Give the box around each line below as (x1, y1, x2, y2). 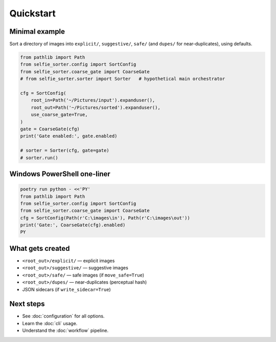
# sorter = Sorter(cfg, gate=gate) (20, 147, 109, 154)
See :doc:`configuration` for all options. (22, 313, 105, 319)
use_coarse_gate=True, (31, 112, 88, 118)
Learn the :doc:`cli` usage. (22, 320, 78, 326)
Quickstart (9, 8, 56, 19)
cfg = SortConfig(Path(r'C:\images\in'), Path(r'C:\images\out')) (20, 215, 190, 221)
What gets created (9, 244, 70, 253)
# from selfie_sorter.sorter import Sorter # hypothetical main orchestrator (20, 76, 225, 82)
